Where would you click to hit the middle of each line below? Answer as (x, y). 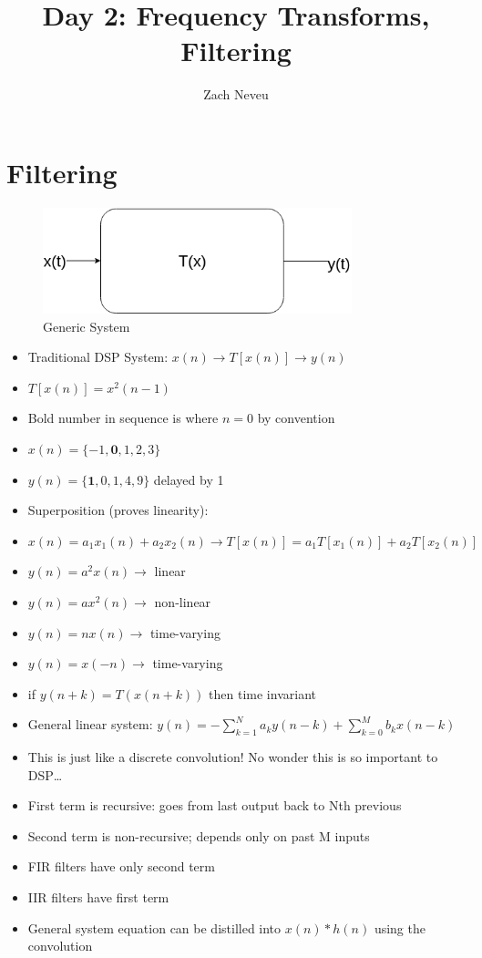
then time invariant (262, 693)
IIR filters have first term (98, 897)
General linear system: (90, 724)
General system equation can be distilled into (154, 927)
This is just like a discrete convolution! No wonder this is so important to (233, 757)
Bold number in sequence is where (123, 418)
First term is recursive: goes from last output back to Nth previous (215, 805)
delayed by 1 (189, 479)
